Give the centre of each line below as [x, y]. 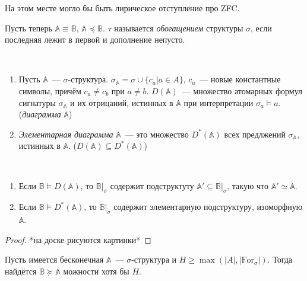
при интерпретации [219, 102]
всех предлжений [255, 134]
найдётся [21, 271]
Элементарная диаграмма [66, 134]
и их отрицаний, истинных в [122, 102]
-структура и [154, 259]
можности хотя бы [96, 271]
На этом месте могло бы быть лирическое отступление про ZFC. [122, 8]
